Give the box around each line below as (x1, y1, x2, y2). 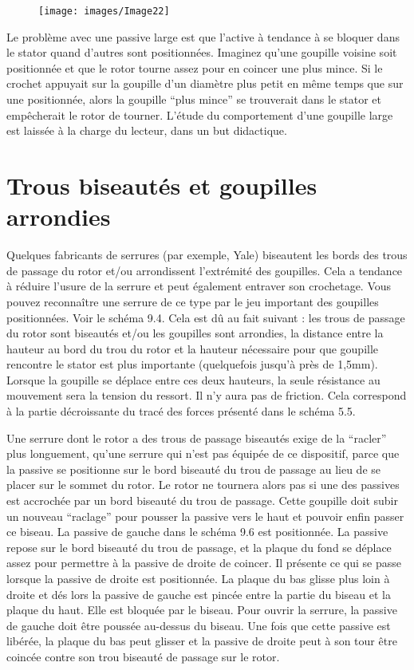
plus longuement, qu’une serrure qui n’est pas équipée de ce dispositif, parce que (6, 445, 400, 462)
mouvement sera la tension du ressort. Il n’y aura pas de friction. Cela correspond (6, 387, 407, 404)
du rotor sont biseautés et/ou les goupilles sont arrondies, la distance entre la (6, 325, 384, 341)
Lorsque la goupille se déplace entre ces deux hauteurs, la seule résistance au (6, 371, 380, 388)
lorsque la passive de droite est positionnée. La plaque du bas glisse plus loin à (6, 570, 390, 586)
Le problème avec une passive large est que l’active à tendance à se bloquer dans (6, 28, 400, 45)
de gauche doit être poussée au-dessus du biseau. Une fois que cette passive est (6, 617, 391, 633)
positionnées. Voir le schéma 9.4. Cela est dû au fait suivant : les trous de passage (6, 309, 405, 325)
